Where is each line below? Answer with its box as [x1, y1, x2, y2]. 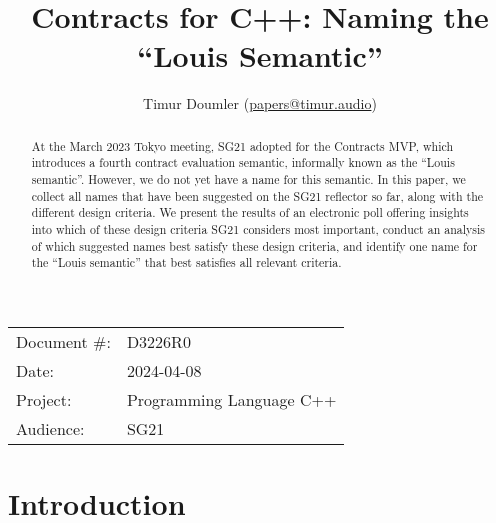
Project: [16, 387, 72, 411]
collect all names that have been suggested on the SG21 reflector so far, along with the [31, 187, 484, 204]
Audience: [16, 416, 85, 440]
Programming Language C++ [126, 387, 337, 411]
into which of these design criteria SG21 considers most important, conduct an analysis [31, 220, 485, 237]
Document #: [16, 329, 111, 353]
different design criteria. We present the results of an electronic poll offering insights [31, 204, 469, 221]
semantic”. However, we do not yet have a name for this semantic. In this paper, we [31, 171, 466, 188]
